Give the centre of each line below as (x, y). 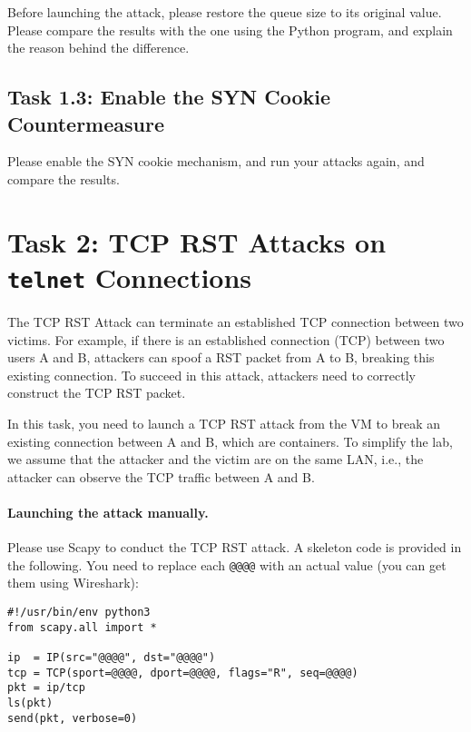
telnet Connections (130, 277)
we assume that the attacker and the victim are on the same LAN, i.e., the (216, 459)
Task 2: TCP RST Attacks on (197, 241)
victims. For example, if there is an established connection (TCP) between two (226, 339)
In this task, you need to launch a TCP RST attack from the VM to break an (224, 423)
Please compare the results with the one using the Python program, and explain (230, 30)
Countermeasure (86, 123)
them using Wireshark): (73, 583)
